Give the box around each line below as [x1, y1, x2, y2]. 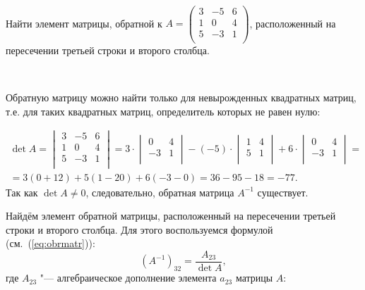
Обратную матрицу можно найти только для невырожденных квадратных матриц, [6, 89, 357, 104]
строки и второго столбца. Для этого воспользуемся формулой [6, 222, 273, 237]
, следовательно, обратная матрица [85, 184, 234, 199]
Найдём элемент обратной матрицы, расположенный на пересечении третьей [6, 208, 336, 223]
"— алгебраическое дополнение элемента [40, 270, 217, 285]
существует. [257, 184, 309, 199]
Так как [6, 184, 38, 199]
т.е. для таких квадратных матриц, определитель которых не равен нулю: [6, 103, 321, 118]
